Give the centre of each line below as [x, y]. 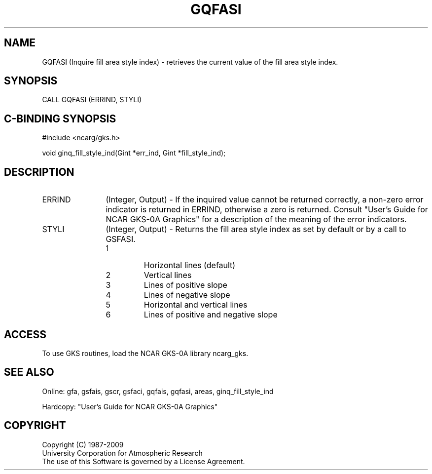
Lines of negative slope [187, 295]
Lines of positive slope [185, 285]
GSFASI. [121, 239]
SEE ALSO [29, 372]
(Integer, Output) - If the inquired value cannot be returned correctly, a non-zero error [265, 200]
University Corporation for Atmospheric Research [122, 453]
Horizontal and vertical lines [196, 305]
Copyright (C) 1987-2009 [83, 444]
